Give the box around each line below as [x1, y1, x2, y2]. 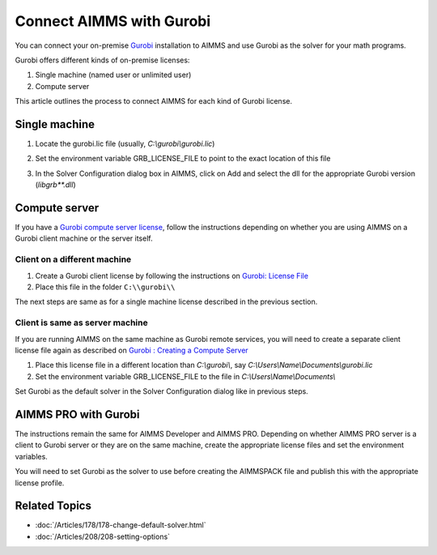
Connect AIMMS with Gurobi [15, 12, 211, 30]
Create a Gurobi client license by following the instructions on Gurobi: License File [35, 271, 309, 280]
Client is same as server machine [15, 317, 149, 328]
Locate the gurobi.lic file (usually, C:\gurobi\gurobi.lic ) [35, 139, 215, 149]
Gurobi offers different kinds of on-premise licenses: [15, 55, 190, 65]
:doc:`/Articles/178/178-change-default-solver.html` [35, 520, 206, 530]
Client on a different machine [15, 254, 132, 265]
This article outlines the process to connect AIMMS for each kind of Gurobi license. [15, 96, 293, 106]
